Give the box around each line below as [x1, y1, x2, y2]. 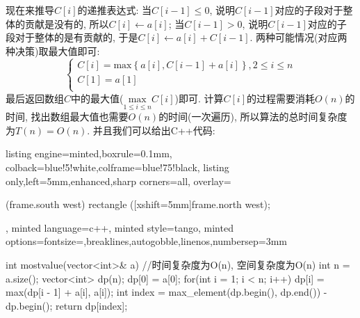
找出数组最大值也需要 [31, 109, 129, 124]
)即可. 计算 [174, 90, 224, 105]
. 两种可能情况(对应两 [249, 30, 347, 45]
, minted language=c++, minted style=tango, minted [6, 220, 234, 234]
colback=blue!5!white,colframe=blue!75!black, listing [6, 159, 229, 174]
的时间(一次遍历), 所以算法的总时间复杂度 [158, 109, 347, 124]
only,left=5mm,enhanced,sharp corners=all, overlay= [6, 173, 231, 188]
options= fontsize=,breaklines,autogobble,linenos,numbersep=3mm [6, 234, 287, 248]
